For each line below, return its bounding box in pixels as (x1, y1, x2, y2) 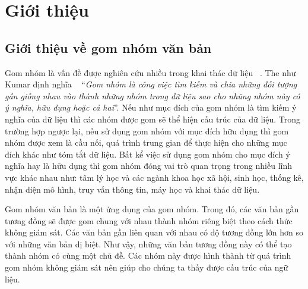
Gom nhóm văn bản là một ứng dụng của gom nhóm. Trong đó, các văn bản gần (5, 203, 299, 215)
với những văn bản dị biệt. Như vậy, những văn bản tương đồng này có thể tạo (5, 237, 292, 250)
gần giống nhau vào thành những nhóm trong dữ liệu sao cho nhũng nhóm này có (5, 89, 300, 102)
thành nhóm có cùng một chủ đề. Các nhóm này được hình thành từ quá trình (5, 249, 291, 262)
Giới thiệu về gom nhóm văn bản (5, 38, 212, 56)
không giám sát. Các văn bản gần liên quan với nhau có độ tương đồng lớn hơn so (5, 226, 304, 238)
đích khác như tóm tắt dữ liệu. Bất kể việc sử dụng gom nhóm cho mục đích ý (5, 147, 290, 160)
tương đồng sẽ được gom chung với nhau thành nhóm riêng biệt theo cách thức (5, 214, 293, 227)
